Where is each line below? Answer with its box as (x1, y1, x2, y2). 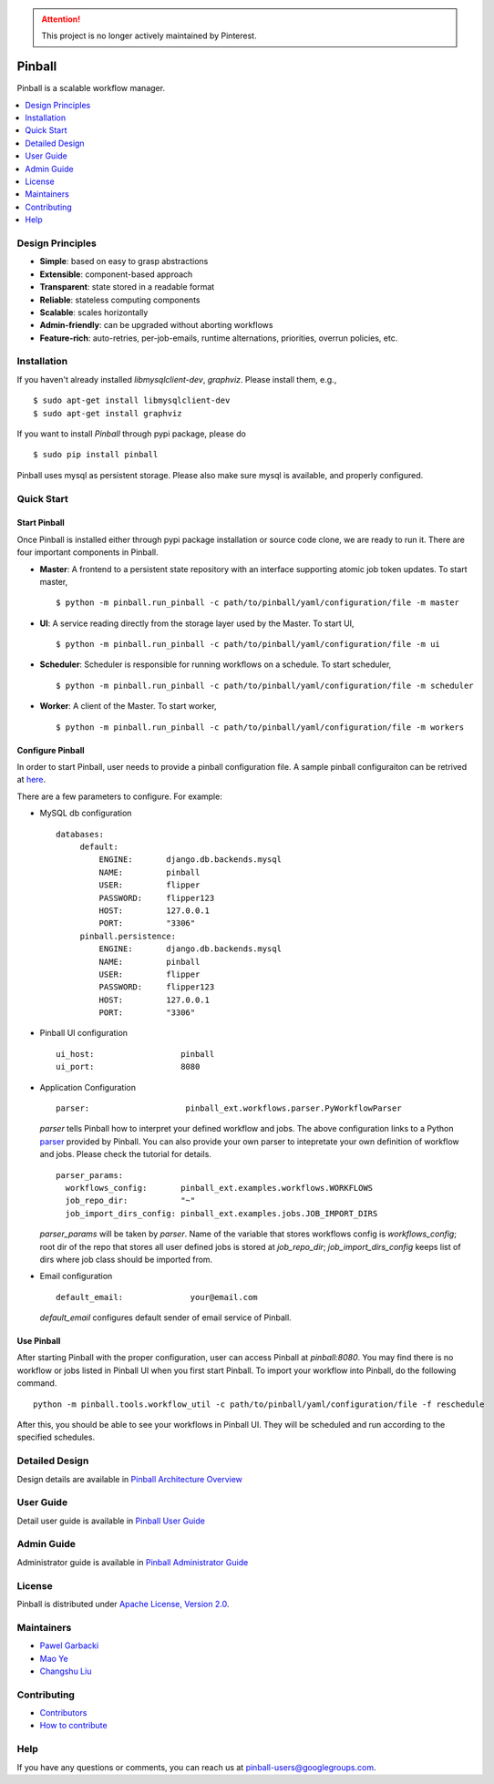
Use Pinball (16, 1336, 61, 1347)
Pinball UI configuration (39, 1028, 128, 1039)
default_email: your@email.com (56, 1292, 259, 1302)
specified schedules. (16, 1431, 96, 1443)
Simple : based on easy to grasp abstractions (39, 256, 209, 267)
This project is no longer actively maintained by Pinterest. (41, 30, 257, 41)
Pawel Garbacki (39, 1640, 99, 1651)
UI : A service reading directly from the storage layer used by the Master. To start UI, (39, 618, 355, 629)
